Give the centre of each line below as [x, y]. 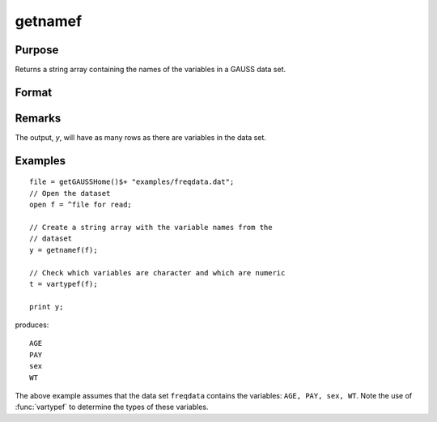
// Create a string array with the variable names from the [151, 227]
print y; [47, 307]
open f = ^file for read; [81, 205]
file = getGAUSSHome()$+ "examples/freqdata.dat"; [132, 182]
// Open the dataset [70, 193]
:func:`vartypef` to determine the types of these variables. [112, 407]
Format [34, 92]
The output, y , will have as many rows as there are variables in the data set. [140, 137]
